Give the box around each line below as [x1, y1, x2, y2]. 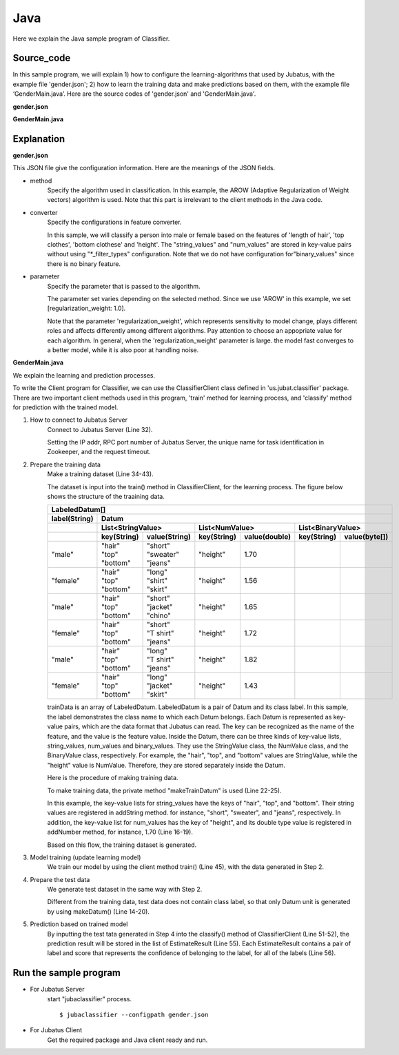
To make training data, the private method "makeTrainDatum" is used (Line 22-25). [47, 786, 282, 795]
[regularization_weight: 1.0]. [47, 304, 126, 313]
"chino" [146, 611, 172, 620]
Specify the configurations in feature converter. [47, 218, 182, 227]
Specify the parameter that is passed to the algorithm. [47, 282, 201, 290]
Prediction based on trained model [30, 920, 128, 928]
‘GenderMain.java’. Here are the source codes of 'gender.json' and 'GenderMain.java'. [12, 90, 256, 98]
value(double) [243, 532, 291, 542]
